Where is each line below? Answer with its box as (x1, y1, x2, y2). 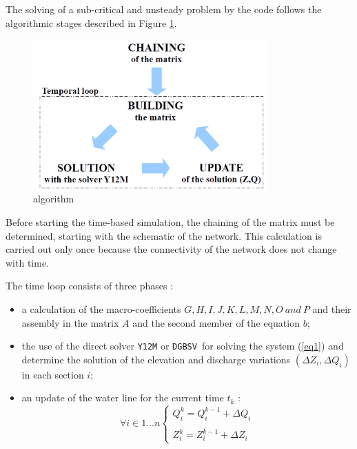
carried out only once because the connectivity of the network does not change (6, 242, 337, 256)
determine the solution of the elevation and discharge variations (21, 352, 291, 366)
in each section (21, 367, 84, 381)
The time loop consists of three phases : (6, 278, 174, 293)
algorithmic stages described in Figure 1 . (6, 15, 177, 30)
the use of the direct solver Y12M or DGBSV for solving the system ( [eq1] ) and (21, 338, 344, 353)
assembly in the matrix (21, 315, 119, 329)
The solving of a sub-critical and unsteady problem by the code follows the (6, 2, 322, 16)
